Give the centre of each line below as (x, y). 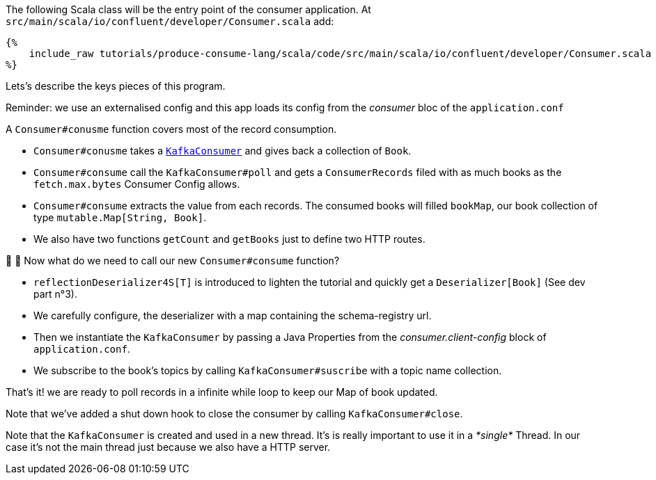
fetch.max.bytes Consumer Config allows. (137, 184)
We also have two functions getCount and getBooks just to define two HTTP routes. (229, 239)
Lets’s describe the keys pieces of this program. (116, 86)
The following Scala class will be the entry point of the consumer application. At (188, 9)
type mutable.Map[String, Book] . (120, 217)
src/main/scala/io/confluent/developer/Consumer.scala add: (170, 21)
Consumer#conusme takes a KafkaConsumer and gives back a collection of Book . (222, 151)
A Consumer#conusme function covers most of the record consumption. (171, 129)
